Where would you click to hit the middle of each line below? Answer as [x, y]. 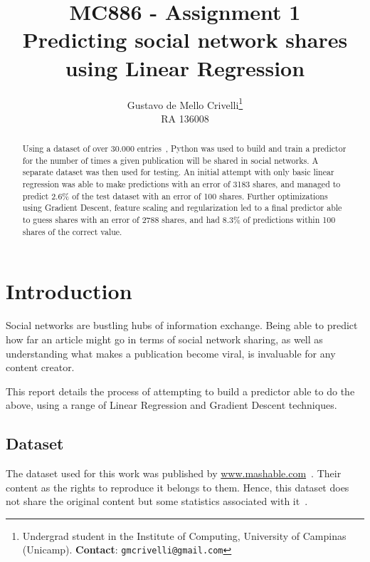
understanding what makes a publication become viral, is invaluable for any [171, 353]
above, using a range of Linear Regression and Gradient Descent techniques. [171, 405]
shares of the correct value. [72, 231]
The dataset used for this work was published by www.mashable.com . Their [174, 473]
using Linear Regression [185, 67]
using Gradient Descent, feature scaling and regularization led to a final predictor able [182, 208]
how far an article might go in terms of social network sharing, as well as [164, 339]
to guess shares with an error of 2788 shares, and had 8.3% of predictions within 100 [179, 220]
